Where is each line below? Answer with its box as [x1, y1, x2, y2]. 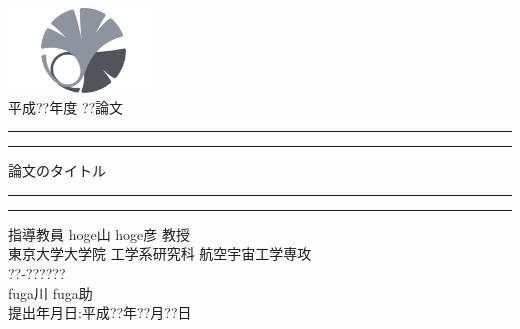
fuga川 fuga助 [8, 282, 93, 303]
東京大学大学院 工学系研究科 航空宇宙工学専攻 [8, 243, 312, 264]
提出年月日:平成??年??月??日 [8, 302, 192, 323]
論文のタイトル [8, 160, 106, 181]
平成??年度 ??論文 [8, 96, 124, 117]
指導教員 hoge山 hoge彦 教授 [8, 223, 190, 244]
